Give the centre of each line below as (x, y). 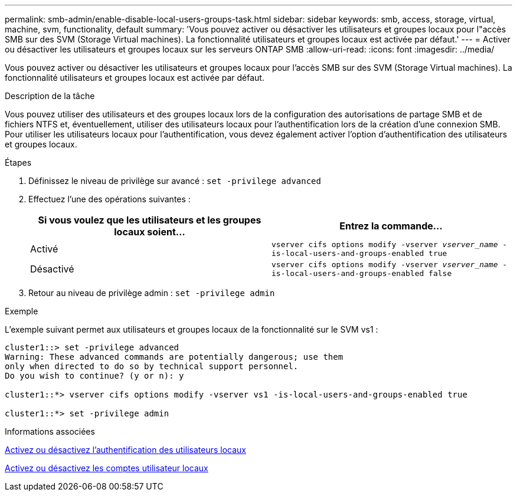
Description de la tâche (50, 96)
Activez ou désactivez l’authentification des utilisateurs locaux (125, 450)
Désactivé (52, 269)
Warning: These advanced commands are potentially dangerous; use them (174, 357)
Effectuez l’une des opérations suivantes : (109, 199)
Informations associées (50, 431)
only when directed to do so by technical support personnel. (152, 366)
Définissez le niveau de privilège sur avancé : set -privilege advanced (175, 181)
